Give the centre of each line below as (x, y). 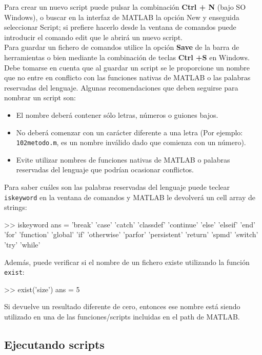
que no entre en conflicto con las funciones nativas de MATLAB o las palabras (127, 77)
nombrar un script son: (40, 97)
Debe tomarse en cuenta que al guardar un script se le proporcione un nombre (127, 67)
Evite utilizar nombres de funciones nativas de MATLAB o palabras (123, 159)
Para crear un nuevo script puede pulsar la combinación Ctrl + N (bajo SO (125, 7)
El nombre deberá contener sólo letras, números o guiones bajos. (117, 114)
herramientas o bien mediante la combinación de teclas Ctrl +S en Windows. (127, 57)
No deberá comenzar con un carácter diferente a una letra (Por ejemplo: (129, 132)
